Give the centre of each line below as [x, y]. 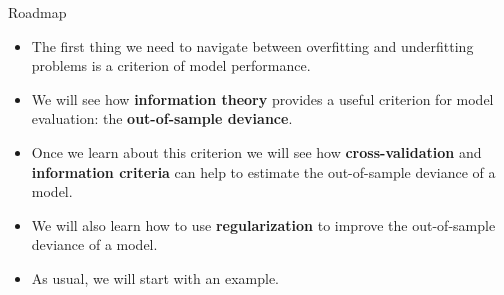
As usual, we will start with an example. [155, 277]
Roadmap [37, 12]
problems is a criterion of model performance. [171, 65]
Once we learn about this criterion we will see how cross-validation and [256, 151]
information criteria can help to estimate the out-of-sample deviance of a [263, 171]
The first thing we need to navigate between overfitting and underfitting [252, 45]
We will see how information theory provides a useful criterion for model [262, 98]
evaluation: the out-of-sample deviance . [162, 118]
